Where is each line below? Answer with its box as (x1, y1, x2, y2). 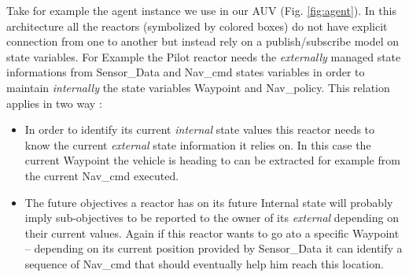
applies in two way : (6, 94, 102, 111)
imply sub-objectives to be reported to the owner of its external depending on (24, 209, 399, 226)
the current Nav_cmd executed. (24, 167, 179, 183)
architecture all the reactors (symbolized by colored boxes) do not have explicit (6, 17, 388, 34)
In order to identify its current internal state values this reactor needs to (24, 121, 375, 138)
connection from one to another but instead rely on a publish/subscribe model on (6, 33, 400, 50)
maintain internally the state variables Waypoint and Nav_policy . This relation (6, 79, 390, 95)
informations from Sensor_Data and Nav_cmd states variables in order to (6, 64, 365, 80)
